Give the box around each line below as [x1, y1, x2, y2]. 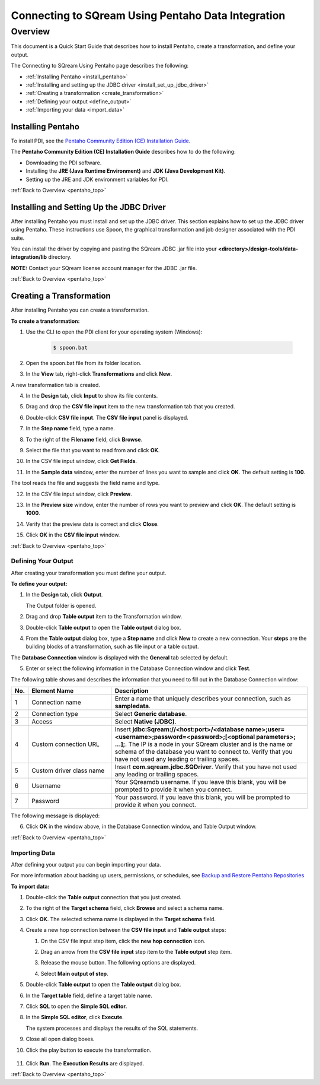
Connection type [31, 709, 78, 718]
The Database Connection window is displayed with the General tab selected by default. [11, 653, 229, 661]
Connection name [31, 698, 81, 706]
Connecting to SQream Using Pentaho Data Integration [11, 9, 286, 22]
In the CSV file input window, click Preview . [25, 490, 133, 497]
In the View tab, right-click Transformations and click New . [25, 370, 172, 377]
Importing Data [11, 849, 56, 857]
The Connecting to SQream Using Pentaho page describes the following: [11, 62, 189, 69]
